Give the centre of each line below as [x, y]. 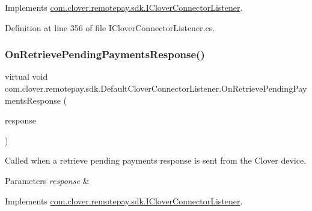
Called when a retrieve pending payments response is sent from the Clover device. [156, 160]
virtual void [26, 76]
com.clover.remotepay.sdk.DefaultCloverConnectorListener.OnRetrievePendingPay [156, 88]
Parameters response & [47, 180]
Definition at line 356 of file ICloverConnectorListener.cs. [110, 27]
